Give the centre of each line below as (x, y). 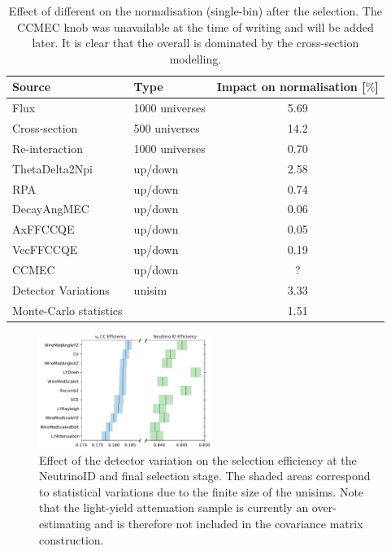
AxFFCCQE (43, 229)
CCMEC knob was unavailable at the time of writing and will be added (195, 26)
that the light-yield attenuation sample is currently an (174, 507)
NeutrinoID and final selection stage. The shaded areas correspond (205, 476)
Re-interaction (48, 148)
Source (32, 87)
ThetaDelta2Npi (52, 168)
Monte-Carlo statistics (67, 310)
